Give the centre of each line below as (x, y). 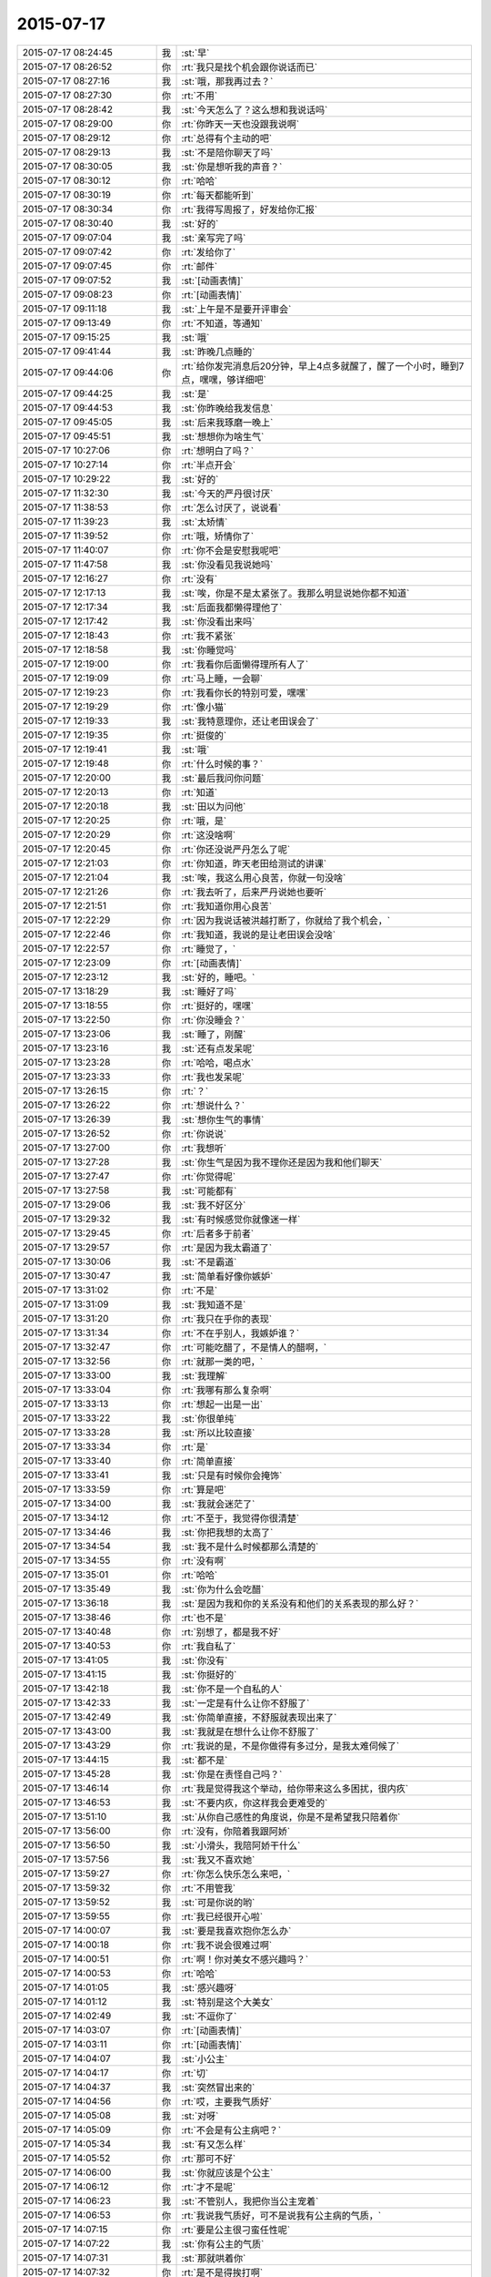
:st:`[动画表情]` (213, 281)
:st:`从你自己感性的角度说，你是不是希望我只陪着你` (291, 1817)
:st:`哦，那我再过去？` (227, 81)
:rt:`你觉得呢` (209, 1177)
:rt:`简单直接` (209, 1461)
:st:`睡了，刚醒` (214, 1034)
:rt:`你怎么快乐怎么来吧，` (236, 1874)
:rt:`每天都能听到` (218, 195)
